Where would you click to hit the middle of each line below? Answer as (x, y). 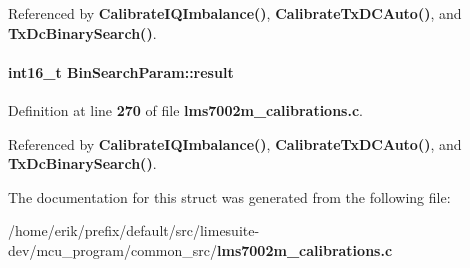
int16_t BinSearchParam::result (121, 71)
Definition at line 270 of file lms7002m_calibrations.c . (185, 109)
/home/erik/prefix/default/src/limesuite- (134, 230)
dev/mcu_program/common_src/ (113, 249)
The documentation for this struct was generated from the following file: (229, 196)
